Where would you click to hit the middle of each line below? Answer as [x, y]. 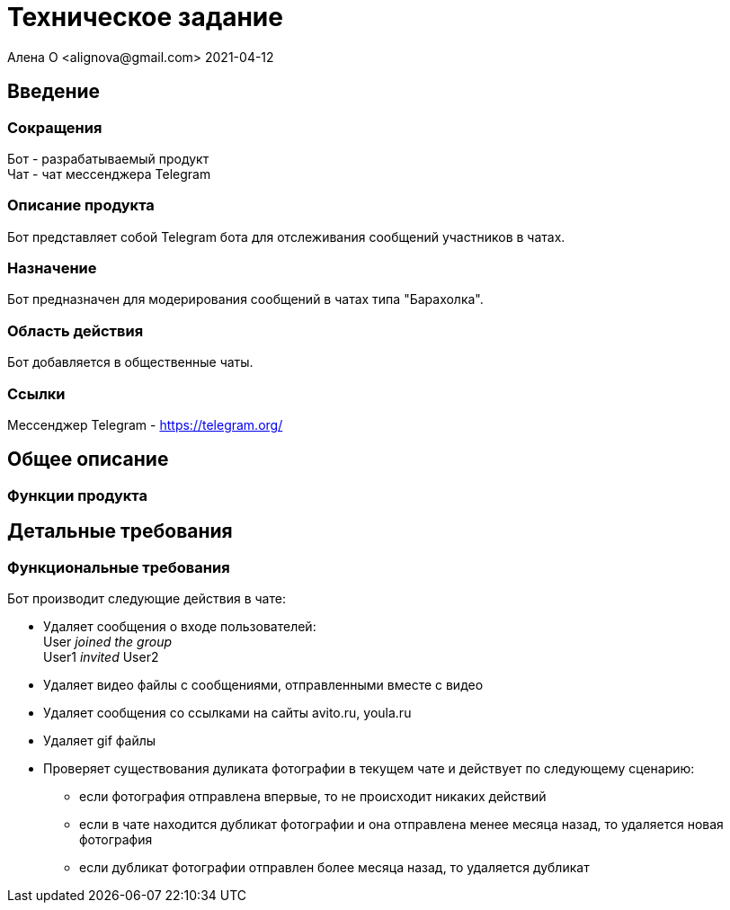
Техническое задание [145, 17]
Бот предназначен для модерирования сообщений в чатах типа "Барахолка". [245, 299]
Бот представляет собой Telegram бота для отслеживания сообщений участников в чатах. [286, 236]
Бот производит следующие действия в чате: [147, 599]
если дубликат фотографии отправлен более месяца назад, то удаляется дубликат [334, 868]
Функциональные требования [119, 567]
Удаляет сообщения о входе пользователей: [180, 627]
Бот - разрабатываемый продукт [108, 158]
